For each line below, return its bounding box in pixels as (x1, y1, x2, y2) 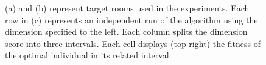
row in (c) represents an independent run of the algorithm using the (5, 13, 258, 26)
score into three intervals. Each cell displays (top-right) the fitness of (5, 37, 261, 49)
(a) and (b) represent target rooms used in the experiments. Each (5, 2, 250, 14)
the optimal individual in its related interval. (5, 49, 172, 61)
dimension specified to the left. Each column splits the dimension (5, 25, 248, 38)
